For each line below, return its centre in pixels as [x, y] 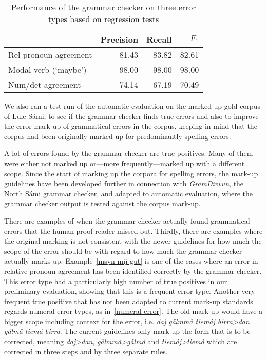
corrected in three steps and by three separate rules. [86, 351]
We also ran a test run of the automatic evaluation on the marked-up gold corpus [132, 106]
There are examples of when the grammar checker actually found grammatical [127, 220]
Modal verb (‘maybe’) [47, 69]
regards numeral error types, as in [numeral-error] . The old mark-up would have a [133, 311]
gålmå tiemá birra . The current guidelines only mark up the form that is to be [127, 331]
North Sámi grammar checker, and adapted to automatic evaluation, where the [128, 193]
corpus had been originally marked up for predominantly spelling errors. [118, 136]
